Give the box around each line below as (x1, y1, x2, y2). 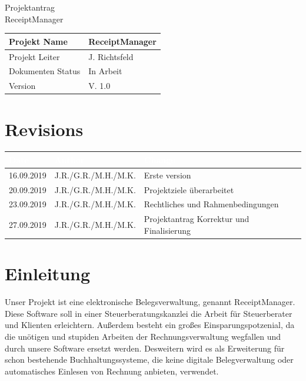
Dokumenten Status (9, 65, 81, 77)
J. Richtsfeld (88, 50, 134, 62)
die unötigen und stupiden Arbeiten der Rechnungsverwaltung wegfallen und (5, 330, 281, 342)
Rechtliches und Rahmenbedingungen (144, 198, 279, 210)
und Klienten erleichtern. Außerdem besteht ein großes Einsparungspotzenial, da (5, 319, 295, 331)
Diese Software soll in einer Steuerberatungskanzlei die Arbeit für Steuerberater (5, 307, 292, 319)
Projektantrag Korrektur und (144, 213, 250, 225)
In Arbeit (88, 65, 122, 77)
